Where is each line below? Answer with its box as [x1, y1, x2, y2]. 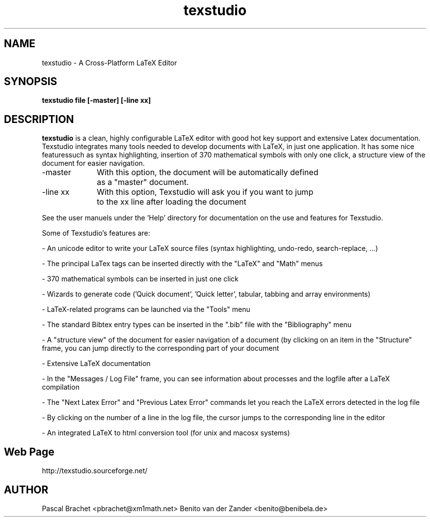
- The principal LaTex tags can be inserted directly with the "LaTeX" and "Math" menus [42, 259, 323, 268]
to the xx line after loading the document [97, 197, 246, 207]
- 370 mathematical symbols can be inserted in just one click [42, 275, 239, 283]
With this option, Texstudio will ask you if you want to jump [97, 187, 314, 197]
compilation [42, 383, 80, 392]
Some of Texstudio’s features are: [42, 229, 150, 238]
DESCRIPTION [4, 113, 74, 125]
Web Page [4, 445, 54, 458]
